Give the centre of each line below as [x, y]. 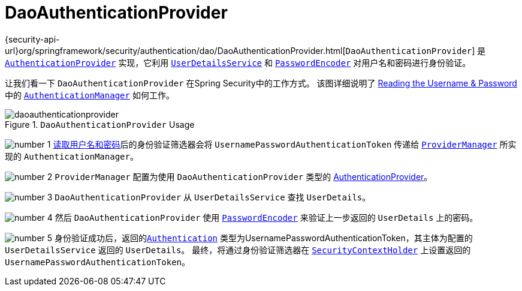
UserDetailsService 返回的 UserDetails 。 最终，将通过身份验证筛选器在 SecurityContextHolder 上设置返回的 [238, 250]
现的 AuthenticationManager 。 [72, 156]
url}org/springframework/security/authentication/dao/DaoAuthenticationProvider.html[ [175, 50]
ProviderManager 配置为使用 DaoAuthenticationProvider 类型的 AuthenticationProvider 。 [244, 176]
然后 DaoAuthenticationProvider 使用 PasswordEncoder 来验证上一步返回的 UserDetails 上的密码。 [266, 217]
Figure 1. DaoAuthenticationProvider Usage [100, 124]
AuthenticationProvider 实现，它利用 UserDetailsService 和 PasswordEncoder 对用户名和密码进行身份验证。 [238, 62]
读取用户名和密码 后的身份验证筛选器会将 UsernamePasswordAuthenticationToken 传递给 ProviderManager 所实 [285, 144]
